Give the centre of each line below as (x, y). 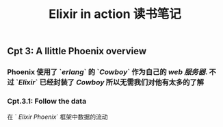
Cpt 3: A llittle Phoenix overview (77, 51)
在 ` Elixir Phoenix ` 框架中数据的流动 (57, 117)
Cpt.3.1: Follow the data (47, 102)
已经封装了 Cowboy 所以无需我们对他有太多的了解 (121, 82)
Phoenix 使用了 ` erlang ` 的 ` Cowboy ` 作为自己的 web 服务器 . (107, 72)
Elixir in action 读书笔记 (115, 14)
